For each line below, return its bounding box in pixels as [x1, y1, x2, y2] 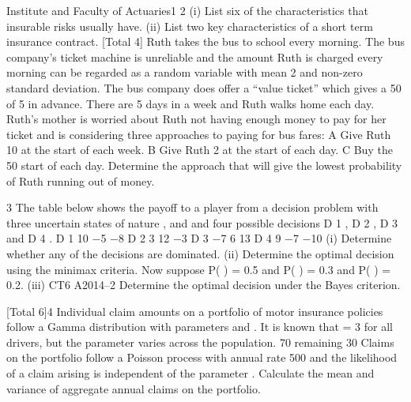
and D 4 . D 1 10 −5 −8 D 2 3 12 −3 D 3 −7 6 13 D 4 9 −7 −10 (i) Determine [6, 230, 392, 246]
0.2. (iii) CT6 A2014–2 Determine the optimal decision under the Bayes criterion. [6, 276, 401, 293]
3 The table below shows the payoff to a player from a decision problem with [6, 199, 379, 216]
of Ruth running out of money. [6, 172, 155, 189]
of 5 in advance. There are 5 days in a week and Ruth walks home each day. [6, 95, 375, 111]
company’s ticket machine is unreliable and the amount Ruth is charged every [6, 48, 383, 65]
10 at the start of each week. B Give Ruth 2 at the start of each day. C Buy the [6, 141, 393, 158]
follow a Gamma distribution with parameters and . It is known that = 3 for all [6, 318, 393, 335]
